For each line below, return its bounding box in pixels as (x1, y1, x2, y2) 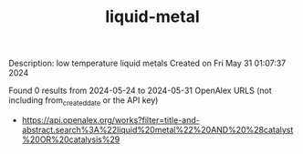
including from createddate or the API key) (8, 95, 159, 108)
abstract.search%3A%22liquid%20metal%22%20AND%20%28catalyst (21, 124, 294, 135)
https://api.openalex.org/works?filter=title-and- (21, 114, 200, 125)
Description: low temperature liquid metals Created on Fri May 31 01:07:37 (8, 57, 287, 69)
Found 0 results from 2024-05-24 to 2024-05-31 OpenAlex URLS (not (8, 85, 273, 97)
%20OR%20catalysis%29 (21, 134, 120, 145)
